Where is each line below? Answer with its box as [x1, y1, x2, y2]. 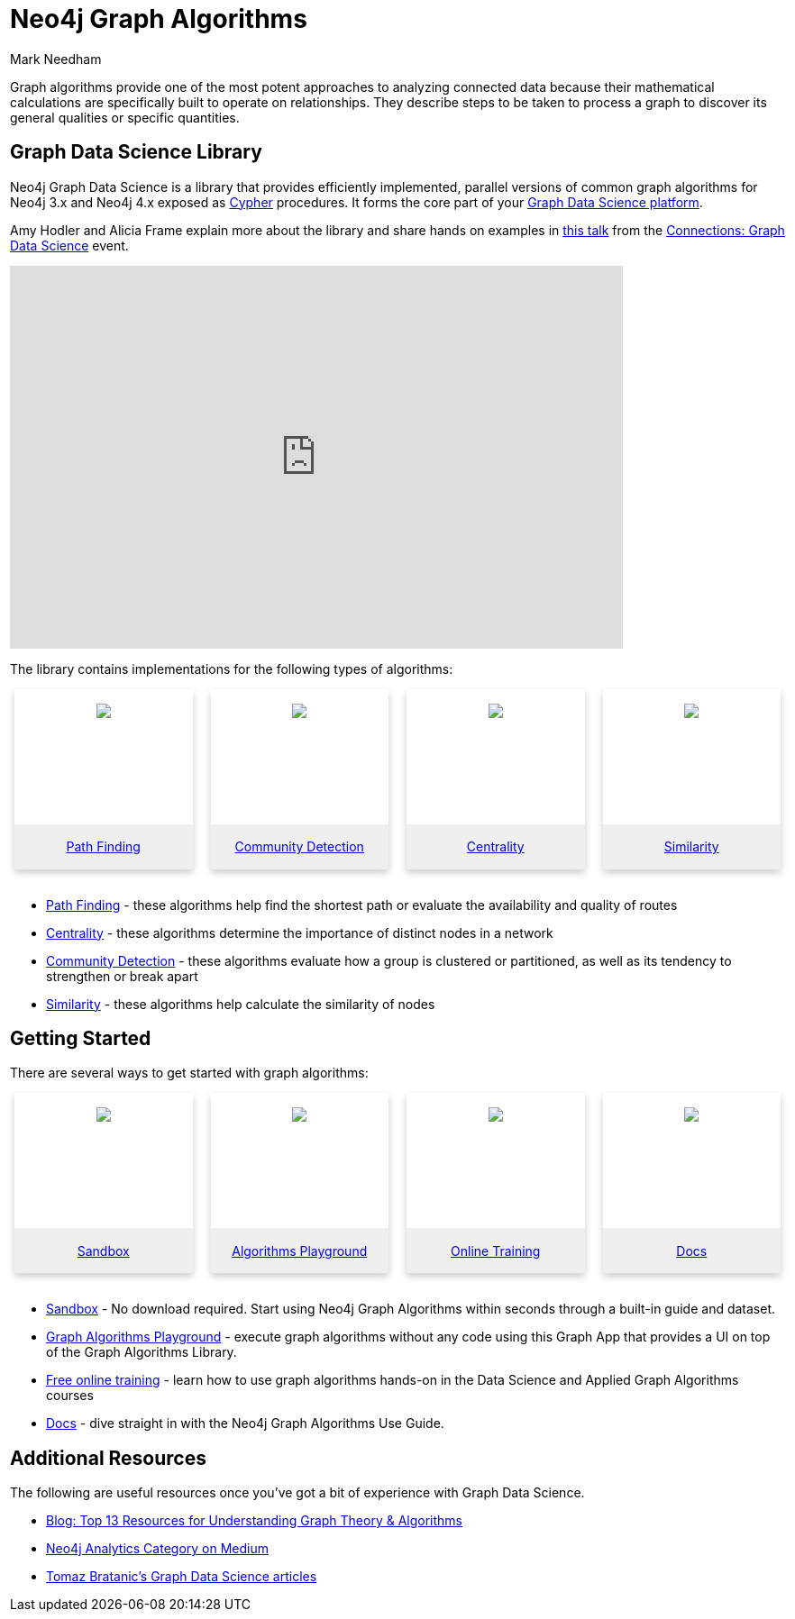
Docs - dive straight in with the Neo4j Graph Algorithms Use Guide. [46, 1415, 444, 1432]
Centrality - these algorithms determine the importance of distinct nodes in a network [46, 924, 553, 941]
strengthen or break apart [46, 968, 198, 984]
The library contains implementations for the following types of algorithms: [10, 660, 453, 677]
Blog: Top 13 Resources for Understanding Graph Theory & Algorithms [46, 1513, 463, 1529]
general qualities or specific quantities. [10, 109, 240, 125]
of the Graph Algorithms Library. [46, 1344, 237, 1360]
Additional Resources [10, 1446, 206, 1469]
